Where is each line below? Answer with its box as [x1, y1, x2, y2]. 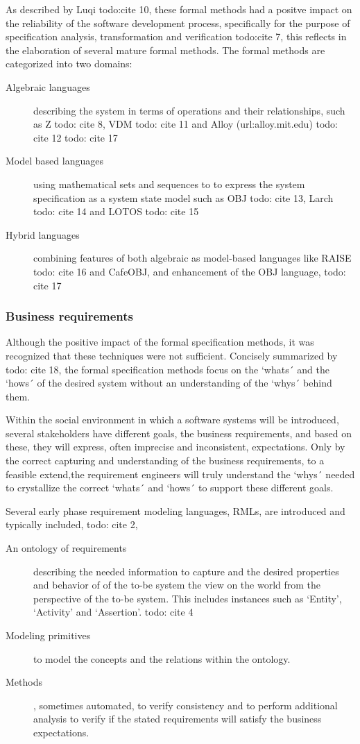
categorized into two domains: [6, 56, 132, 71]
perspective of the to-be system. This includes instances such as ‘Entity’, [33, 591, 342, 605]
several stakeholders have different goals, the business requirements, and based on [6, 425, 352, 440]
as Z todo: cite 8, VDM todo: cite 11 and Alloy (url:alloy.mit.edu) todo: [33, 117, 338, 131]
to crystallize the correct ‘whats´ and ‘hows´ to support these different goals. [6, 480, 334, 495]
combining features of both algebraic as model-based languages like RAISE [33, 251, 352, 265]
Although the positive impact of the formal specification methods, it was [6, 335, 314, 349]
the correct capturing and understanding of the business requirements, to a [6, 453, 325, 468]
